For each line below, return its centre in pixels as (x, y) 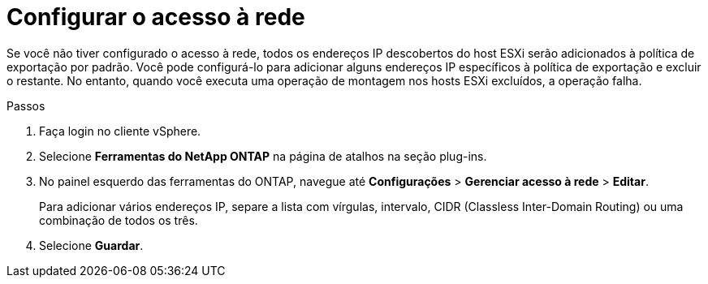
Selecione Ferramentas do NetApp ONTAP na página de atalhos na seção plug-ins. (263, 156)
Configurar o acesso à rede (156, 17)
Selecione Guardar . (91, 245)
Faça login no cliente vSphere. (120, 131)
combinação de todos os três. (119, 220)
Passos (26, 105)
